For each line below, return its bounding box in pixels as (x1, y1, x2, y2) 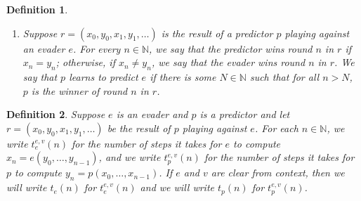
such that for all (249, 69, 320, 84)
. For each (254, 120, 298, 135)
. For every (72, 41, 121, 56)
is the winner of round (31, 83, 128, 98)
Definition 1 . (6, 2, 68, 16)
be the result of (107, 120, 171, 135)
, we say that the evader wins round (151, 55, 306, 70)
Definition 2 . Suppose (6, 107, 105, 122)
